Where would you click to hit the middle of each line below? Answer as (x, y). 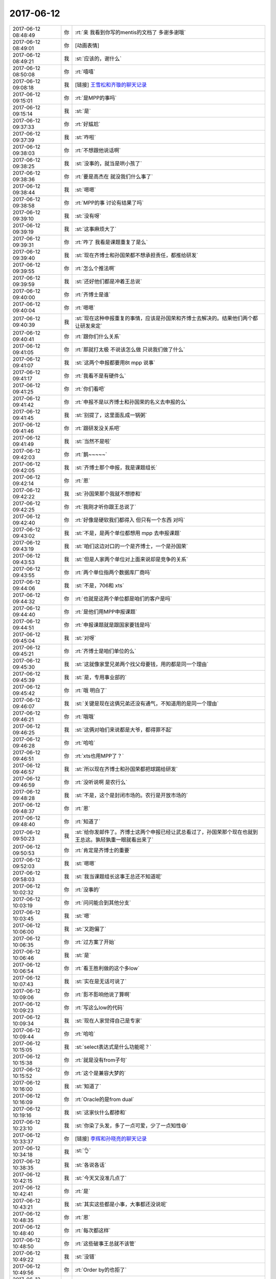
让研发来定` (89, 326)
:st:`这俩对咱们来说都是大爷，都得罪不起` (124, 730)
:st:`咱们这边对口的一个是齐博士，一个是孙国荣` (132, 546)
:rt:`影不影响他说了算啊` (103, 994)
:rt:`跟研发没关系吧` (98, 428)
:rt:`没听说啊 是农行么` (101, 782)
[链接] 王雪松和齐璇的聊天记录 (111, 84)
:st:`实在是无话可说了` (101, 981)
